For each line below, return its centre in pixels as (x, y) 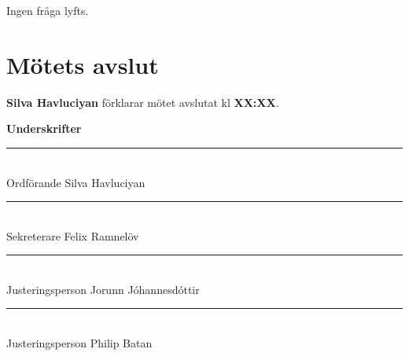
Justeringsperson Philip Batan (79, 343)
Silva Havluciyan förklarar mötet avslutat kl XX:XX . (143, 102)
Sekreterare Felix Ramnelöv (73, 235)
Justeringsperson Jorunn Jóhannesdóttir (103, 289)
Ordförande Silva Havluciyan (76, 182)
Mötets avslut (83, 64)
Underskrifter (44, 128)
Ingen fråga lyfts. (48, 10)
